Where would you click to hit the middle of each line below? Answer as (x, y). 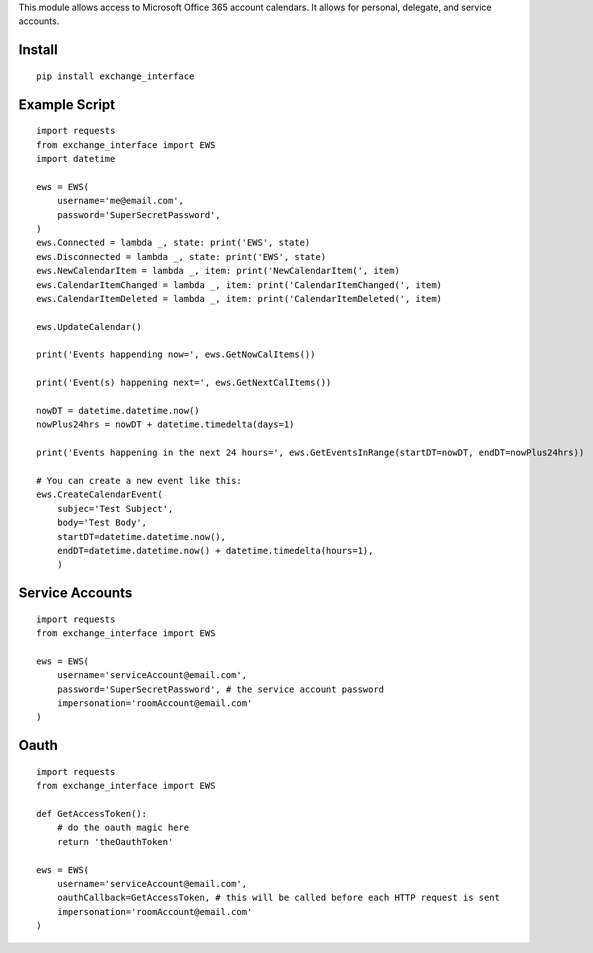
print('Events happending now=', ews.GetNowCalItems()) (176, 354)
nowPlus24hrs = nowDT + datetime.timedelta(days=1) (165, 424)
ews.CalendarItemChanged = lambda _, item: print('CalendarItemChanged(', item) (239, 284)
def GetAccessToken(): (92, 814)
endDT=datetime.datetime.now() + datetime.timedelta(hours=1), (215, 550)
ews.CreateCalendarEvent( (100, 494)
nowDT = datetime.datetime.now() (118, 411)
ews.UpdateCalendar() (89, 326)
